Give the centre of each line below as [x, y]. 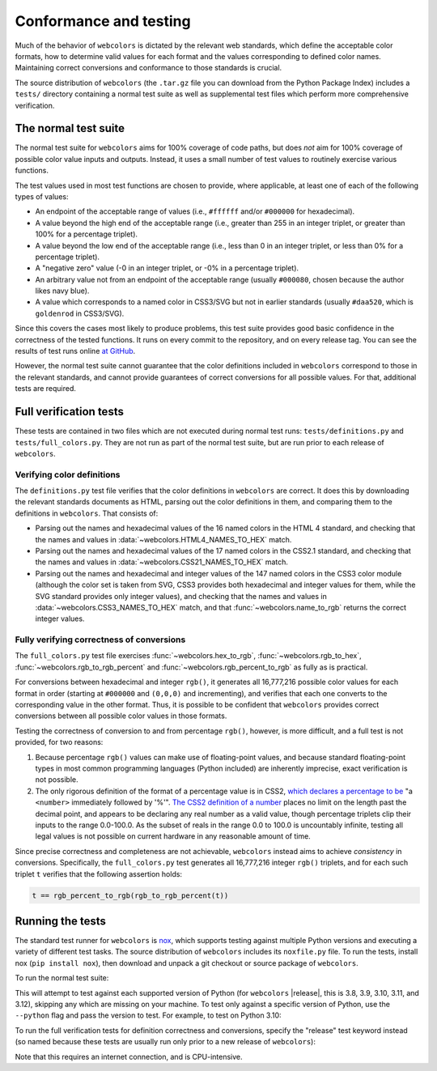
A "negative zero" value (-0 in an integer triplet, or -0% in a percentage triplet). [167, 268]
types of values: [42, 196]
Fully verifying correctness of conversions [100, 640]
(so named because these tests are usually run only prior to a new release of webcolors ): [165, 1042]
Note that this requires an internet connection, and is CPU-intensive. [129, 1056]
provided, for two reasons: [59, 742]
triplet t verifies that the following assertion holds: [98, 873]
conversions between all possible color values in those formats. [121, 716]
